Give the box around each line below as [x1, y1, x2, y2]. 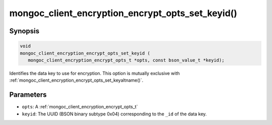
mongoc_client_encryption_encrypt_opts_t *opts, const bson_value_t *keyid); [28, 57, 225, 63]
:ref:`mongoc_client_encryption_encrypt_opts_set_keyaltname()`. [9, 77, 144, 83]
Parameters [9, 91, 47, 99]
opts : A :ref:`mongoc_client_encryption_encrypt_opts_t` [22, 104, 138, 110]
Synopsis [9, 27, 40, 35]
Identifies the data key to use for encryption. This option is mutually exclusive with [9, 70, 180, 76]
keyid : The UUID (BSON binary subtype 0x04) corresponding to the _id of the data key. [22, 111, 207, 117]
